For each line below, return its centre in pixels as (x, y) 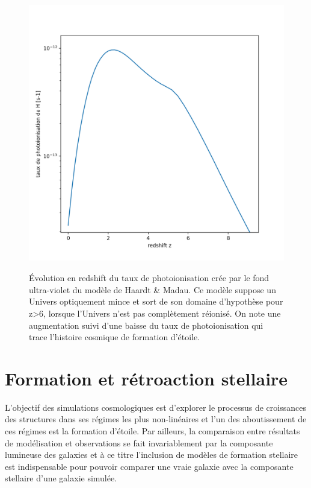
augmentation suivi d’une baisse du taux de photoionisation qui (146, 325)
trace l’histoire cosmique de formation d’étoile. (115, 337)
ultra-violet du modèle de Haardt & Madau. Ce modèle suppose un (152, 289)
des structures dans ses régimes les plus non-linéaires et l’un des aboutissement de (156, 419)
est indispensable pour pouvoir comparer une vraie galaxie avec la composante (149, 466)
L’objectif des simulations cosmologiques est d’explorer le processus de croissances (155, 407)
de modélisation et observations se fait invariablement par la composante (139, 442)
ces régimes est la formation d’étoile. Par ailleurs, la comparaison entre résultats (152, 431)
